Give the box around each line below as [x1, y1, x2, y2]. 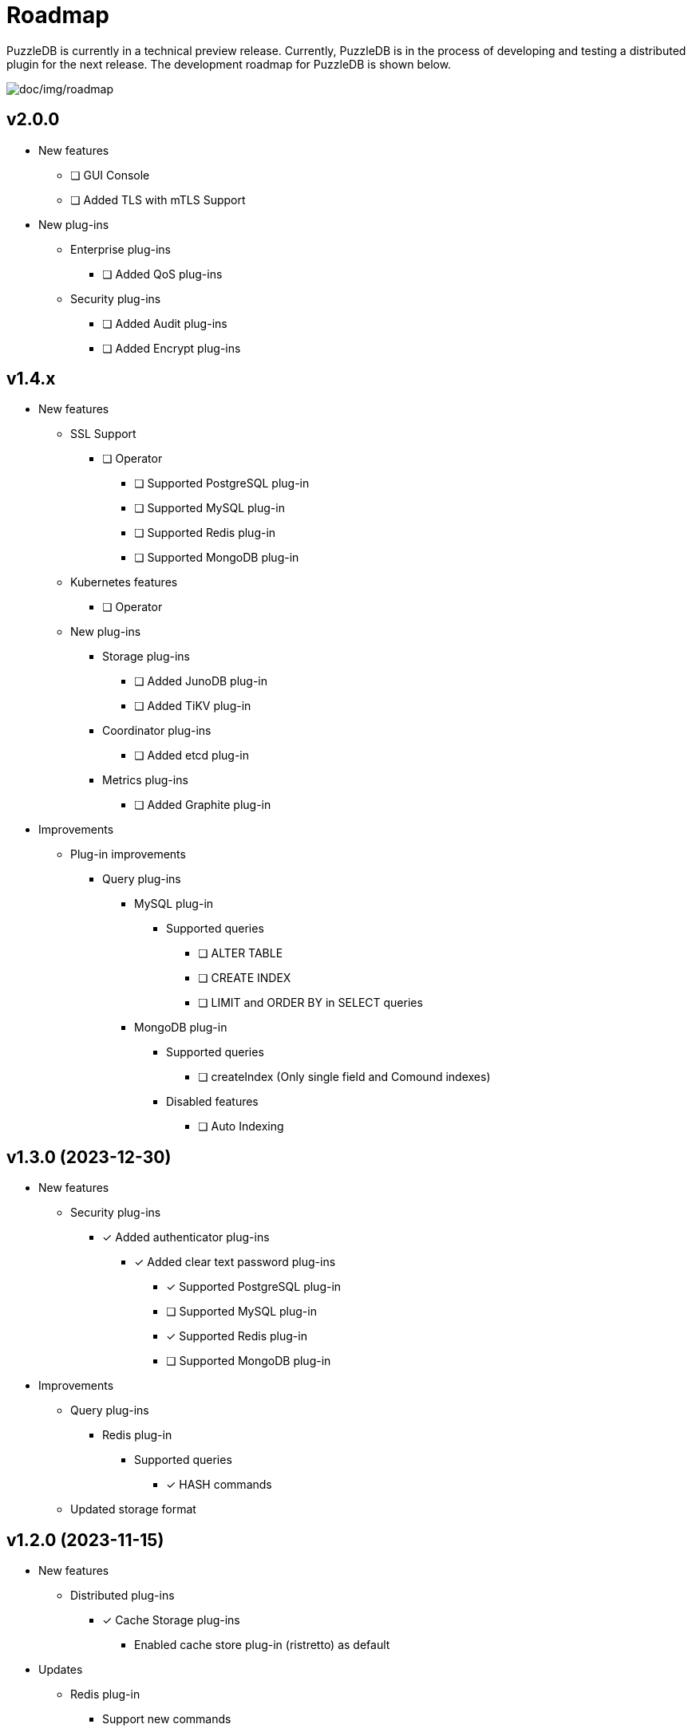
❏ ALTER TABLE [198, 946, 283, 961]
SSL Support [70, 427, 136, 441]
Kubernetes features [70, 575, 178, 590]
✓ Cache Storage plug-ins [102, 1613, 240, 1627]
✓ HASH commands [166, 1478, 272, 1492]
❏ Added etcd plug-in [134, 748, 250, 763]
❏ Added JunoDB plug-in [134, 674, 268, 688]
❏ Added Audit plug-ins [102, 316, 227, 330]
